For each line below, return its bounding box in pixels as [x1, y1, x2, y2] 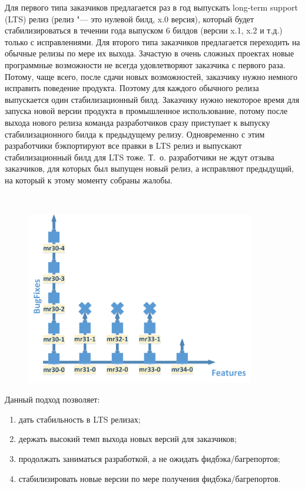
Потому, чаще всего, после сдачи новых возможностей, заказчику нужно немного [5, 70, 297, 82]
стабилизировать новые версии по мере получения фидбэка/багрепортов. [18, 472, 281, 484]
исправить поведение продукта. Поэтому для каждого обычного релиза [5, 82, 259, 94]
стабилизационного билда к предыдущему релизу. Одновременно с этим [5, 128, 265, 140]
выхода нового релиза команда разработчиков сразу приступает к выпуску [5, 116, 270, 128]
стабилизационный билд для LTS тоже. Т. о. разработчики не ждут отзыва [5, 150, 274, 163]
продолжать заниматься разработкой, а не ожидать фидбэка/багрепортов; [18, 452, 280, 464]
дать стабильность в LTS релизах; [18, 413, 141, 425]
